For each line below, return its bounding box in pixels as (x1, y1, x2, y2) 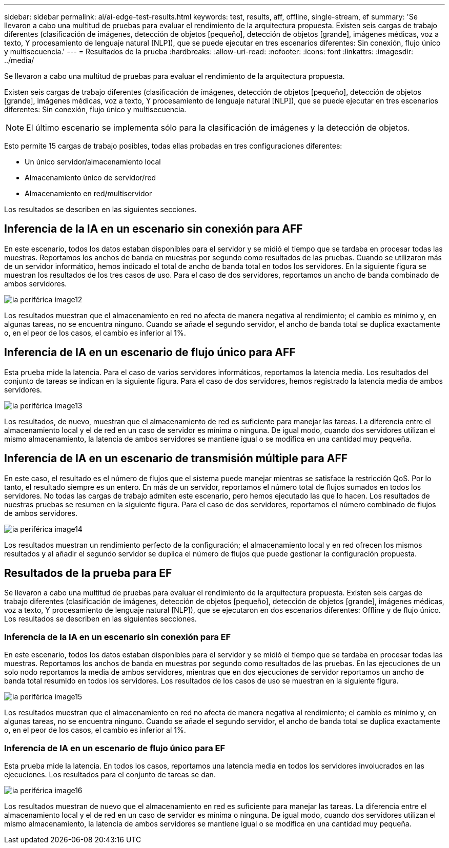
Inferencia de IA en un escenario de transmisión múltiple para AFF (4, 452, 348, 465)
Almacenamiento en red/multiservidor (25, 189, 152, 198)
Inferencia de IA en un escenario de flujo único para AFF (4, 346, 296, 359)
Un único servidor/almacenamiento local (25, 157, 161, 166)
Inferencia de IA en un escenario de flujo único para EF (4, 742, 226, 753)
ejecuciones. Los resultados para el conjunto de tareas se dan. (4, 770, 216, 779)
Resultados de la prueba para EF (4, 566, 172, 580)
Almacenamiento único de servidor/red (25, 173, 156, 182)
